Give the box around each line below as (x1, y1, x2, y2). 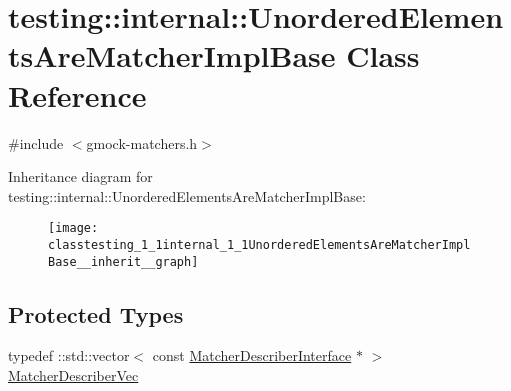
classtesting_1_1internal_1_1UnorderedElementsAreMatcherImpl (48, 237, 471, 252)
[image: (48, 221, 99, 236)
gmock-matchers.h (86, 132, 198, 153)
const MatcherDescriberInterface (152, 345, 352, 366)
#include (8, 132, 64, 153)
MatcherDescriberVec (8, 365, 139, 386)
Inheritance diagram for (8, 166, 153, 187)
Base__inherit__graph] (48, 254, 199, 269)
